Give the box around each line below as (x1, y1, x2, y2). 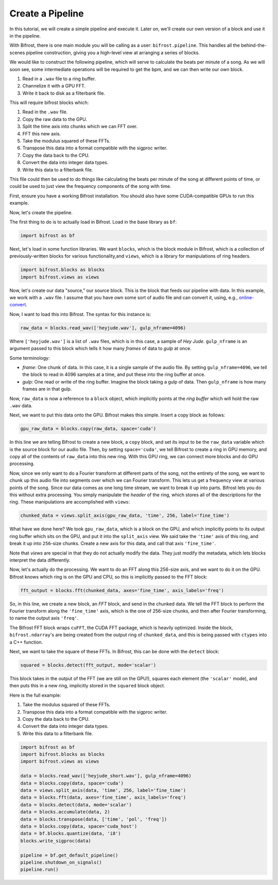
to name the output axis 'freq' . (9, 615, 79, 621)
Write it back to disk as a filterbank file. (22, 90, 106, 96)
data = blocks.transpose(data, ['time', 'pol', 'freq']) (20, 816, 167, 822)
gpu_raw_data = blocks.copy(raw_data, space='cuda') (20, 426, 157, 432)
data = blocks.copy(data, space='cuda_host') (20, 824, 137, 829)
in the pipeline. (9, 32, 41, 39)
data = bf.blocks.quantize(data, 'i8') (20, 830, 121, 837)
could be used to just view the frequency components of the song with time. (9, 183, 171, 189)
